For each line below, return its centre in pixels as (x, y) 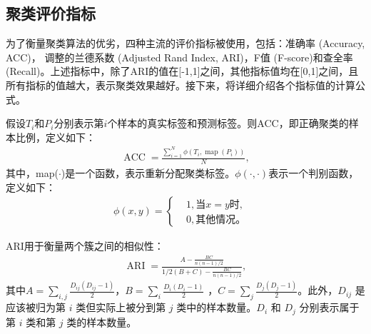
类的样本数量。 (102, 322)
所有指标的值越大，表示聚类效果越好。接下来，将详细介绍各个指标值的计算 (181, 85)
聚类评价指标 (51, 13)
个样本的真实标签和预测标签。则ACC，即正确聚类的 (228, 123)
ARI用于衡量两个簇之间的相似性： (85, 246)
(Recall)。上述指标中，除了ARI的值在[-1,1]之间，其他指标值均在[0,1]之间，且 (182, 71)
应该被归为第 (36, 307)
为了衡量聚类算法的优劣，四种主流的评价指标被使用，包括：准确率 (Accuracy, (185, 43)
